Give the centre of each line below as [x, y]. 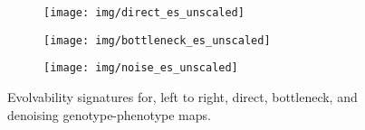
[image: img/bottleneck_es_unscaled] [157, 40]
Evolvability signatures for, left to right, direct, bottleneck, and [182, 96]
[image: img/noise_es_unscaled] [141, 68]
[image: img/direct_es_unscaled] [144, 13]
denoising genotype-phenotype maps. [109, 114]
